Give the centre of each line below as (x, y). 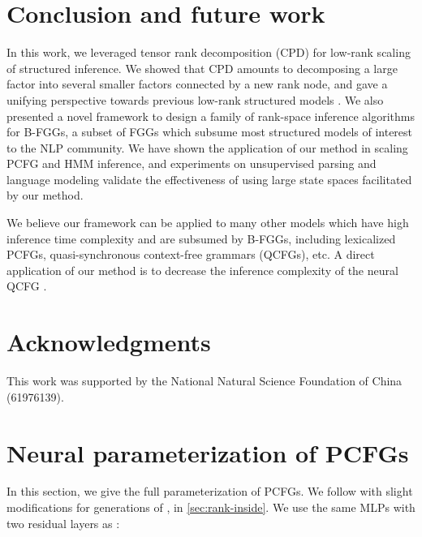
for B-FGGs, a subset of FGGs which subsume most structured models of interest (210, 132)
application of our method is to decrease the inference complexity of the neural (202, 270)
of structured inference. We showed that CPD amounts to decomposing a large (202, 68)
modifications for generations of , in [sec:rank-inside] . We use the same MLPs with (211, 507)
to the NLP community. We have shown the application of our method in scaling (207, 147)
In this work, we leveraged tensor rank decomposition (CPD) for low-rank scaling (209, 52)
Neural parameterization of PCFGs (208, 452)
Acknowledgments (109, 342)
